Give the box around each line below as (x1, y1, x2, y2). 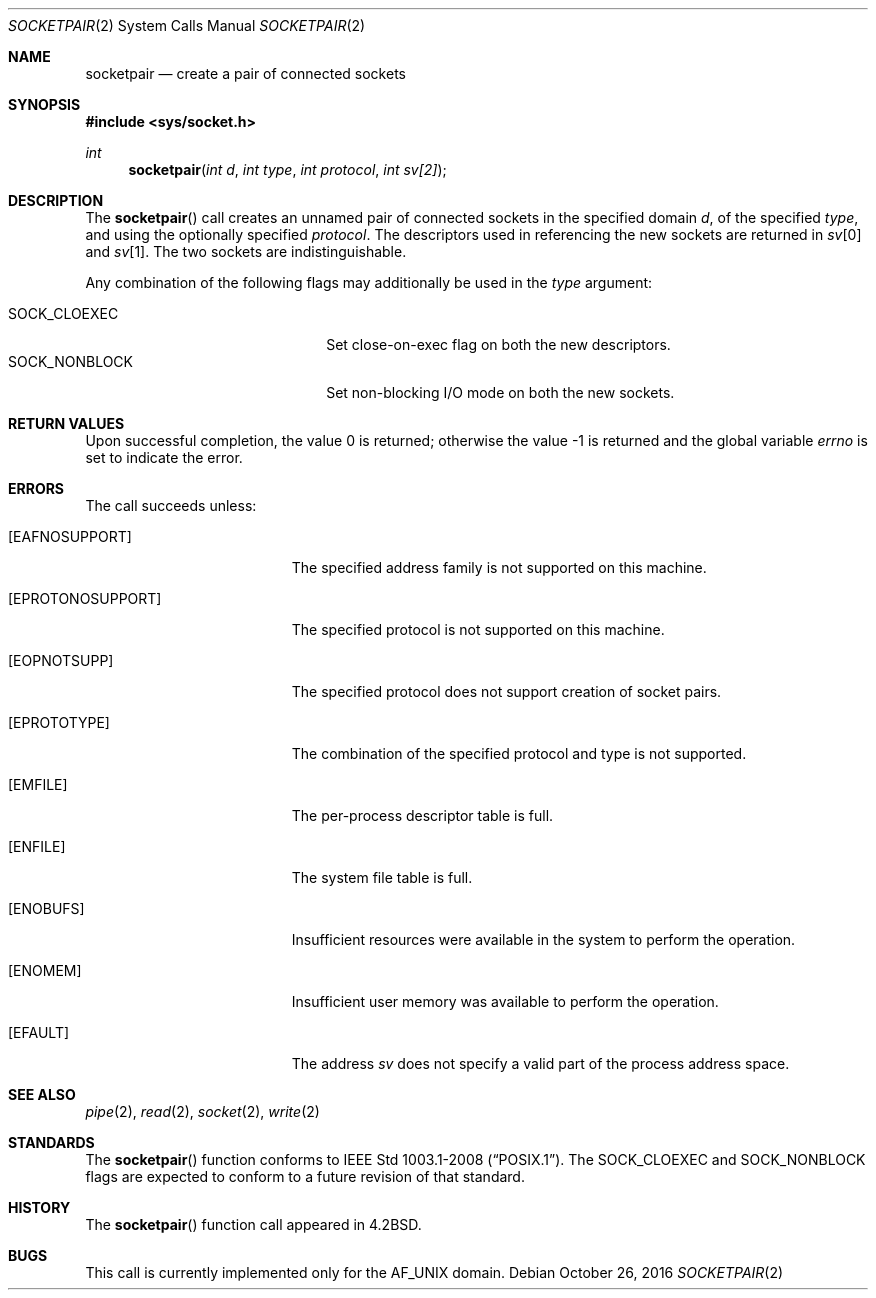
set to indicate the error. (85, 449, 243, 466)
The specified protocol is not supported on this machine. (291, 621, 665, 638)
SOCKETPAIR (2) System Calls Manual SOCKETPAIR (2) (8, 17, 366, 34)
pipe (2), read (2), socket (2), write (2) (85, 1103, 320, 1120)
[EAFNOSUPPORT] (8, 528, 132, 545)
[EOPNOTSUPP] (8, 652, 114, 669)
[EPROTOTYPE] (8, 714, 110, 731)
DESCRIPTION (8, 192, 104, 209)
